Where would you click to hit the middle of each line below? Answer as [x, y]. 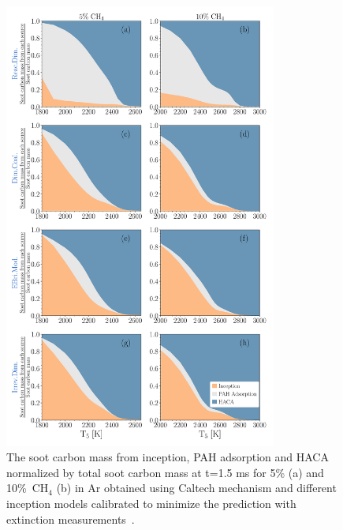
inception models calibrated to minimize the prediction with [151, 503]
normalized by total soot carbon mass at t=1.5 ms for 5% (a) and [165, 472]
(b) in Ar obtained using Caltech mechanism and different [196, 488]
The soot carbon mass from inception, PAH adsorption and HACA [168, 457]
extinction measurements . [71, 519]
